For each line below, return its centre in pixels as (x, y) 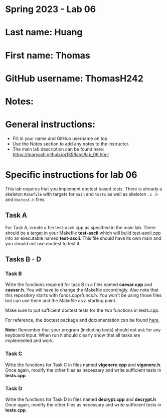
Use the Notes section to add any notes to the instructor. (71, 144)
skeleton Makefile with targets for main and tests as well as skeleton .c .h (81, 194)
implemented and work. (30, 340)
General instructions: (50, 125)
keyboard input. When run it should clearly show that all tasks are (73, 335)
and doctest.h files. (26, 199)
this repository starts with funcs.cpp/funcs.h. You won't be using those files (83, 295)
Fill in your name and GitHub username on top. (60, 138)
